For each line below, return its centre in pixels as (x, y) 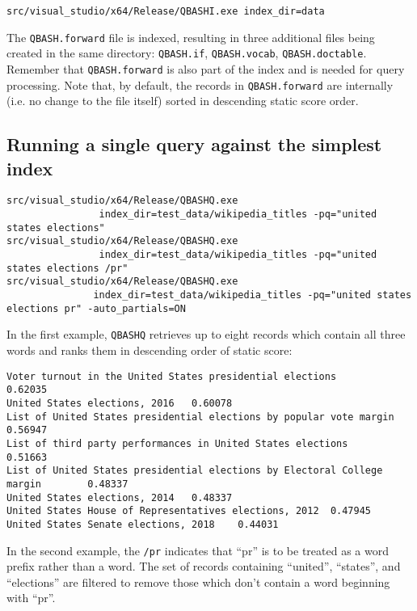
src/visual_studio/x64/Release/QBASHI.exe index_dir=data (166, 11)
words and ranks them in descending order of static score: (150, 350)
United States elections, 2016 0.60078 (120, 403)
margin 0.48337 (67, 484)
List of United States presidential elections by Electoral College (195, 471)
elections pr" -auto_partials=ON (96, 308)
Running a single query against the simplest (194, 144)
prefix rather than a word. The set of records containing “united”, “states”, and (204, 566)
